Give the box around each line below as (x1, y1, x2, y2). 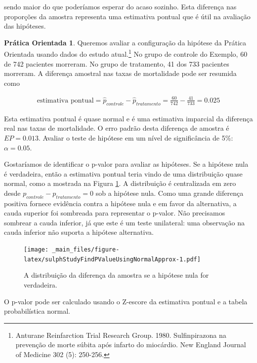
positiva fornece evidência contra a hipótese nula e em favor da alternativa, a (4, 198, 237, 208)
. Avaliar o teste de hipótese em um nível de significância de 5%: (38, 132, 233, 143)
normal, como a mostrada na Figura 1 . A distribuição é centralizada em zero (4, 178, 236, 188)
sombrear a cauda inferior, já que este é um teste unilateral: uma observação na (4, 217, 245, 227)
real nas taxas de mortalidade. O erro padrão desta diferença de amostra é (4, 123, 229, 133)
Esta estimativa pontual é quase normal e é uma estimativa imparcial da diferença (4, 113, 253, 123)
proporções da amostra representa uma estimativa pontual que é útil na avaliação (4, 11, 251, 21)
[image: (24, 246, 49, 254)
